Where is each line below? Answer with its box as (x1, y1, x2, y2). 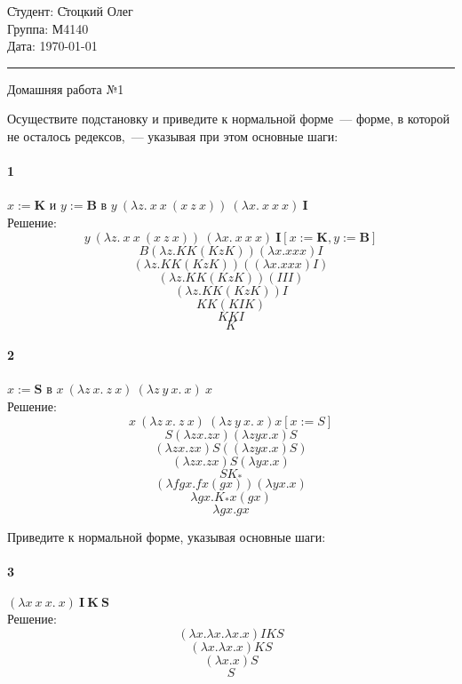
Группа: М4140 (7, 19, 89, 37)
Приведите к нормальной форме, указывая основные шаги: (7, 527, 326, 545)
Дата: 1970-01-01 (7, 36, 98, 55)
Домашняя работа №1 (7, 79, 124, 98)
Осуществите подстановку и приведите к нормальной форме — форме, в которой (7, 109, 450, 128)
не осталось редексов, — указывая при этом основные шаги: (7, 126, 339, 145)
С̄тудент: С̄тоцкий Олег (7, 2, 133, 20)
